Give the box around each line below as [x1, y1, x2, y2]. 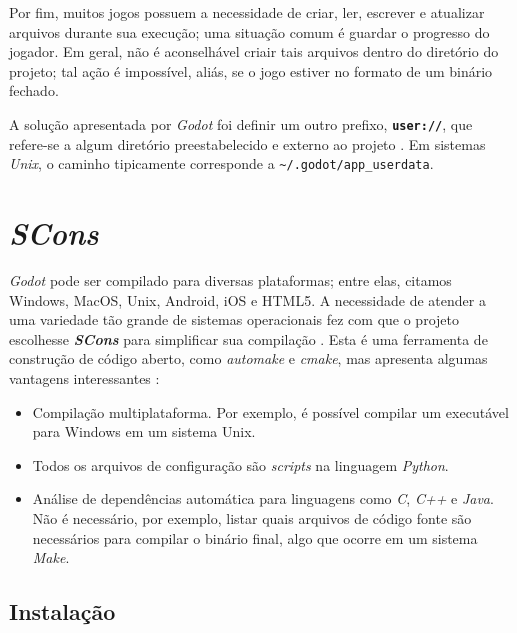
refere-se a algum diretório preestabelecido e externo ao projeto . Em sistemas [9, 133, 486, 154]
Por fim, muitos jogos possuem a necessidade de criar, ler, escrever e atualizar [9, 2, 485, 22]
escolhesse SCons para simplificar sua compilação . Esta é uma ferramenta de [9, 328, 488, 349]
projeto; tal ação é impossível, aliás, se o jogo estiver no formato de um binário [9, 60, 493, 81]
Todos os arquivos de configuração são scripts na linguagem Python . [32, 454, 449, 475]
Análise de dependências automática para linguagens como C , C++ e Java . [32, 488, 494, 509]
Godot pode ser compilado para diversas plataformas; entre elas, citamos [9, 270, 452, 290]
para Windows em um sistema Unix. [32, 421, 256, 442]
